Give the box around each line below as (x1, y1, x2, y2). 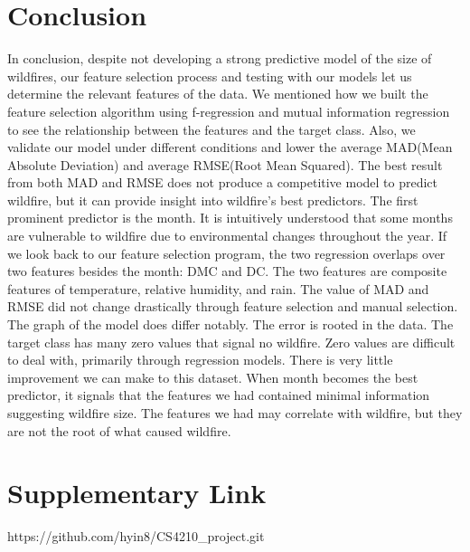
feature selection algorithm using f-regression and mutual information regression (7, 101, 450, 120)
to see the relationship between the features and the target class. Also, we (7, 119, 416, 138)
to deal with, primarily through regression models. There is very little (7, 350, 393, 369)
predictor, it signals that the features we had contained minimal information (7, 385, 430, 404)
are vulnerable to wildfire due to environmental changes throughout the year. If (7, 226, 447, 245)
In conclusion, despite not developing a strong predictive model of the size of (7, 49, 432, 68)
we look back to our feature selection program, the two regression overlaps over (7, 243, 446, 262)
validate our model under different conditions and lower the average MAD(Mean (7, 138, 453, 157)
